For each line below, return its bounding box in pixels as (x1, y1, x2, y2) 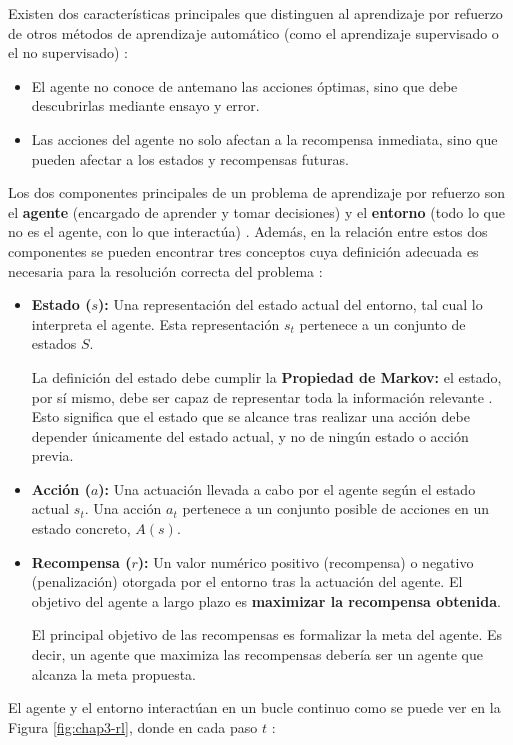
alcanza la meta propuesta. (31, 663, 197, 684)
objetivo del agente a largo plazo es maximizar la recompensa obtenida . (31, 590, 501, 611)
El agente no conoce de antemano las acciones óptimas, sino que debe (31, 75, 458, 96)
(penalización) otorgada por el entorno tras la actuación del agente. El (31, 571, 463, 592)
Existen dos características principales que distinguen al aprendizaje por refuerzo (8, 3, 503, 23)
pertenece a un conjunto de (299, 313, 466, 334)
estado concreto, (31, 518, 131, 539)
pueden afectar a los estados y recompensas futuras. (31, 148, 349, 169)
